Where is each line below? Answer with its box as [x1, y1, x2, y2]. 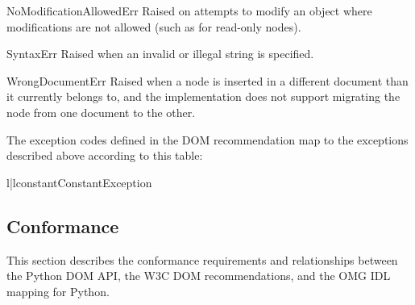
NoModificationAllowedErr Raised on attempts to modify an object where [6, 2, 372, 19]
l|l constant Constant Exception [6, 173, 152, 190]
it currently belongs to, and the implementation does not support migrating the [6, 88, 400, 105]
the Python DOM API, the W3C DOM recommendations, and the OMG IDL [6, 267, 391, 284]
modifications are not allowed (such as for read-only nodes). [6, 18, 301, 35]
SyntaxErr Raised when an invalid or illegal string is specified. [6, 45, 314, 62]
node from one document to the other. [6, 103, 196, 120]
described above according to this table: [6, 147, 203, 164]
